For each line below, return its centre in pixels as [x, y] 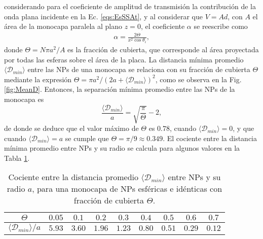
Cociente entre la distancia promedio [73, 177]
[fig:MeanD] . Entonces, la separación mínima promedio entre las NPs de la [120, 89]
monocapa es [24, 99]
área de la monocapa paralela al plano [63, 26]
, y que [243, 128]
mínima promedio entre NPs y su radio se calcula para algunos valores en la [122, 148]
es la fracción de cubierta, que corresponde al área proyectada [163, 49]
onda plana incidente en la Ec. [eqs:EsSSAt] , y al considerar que [103, 16]
